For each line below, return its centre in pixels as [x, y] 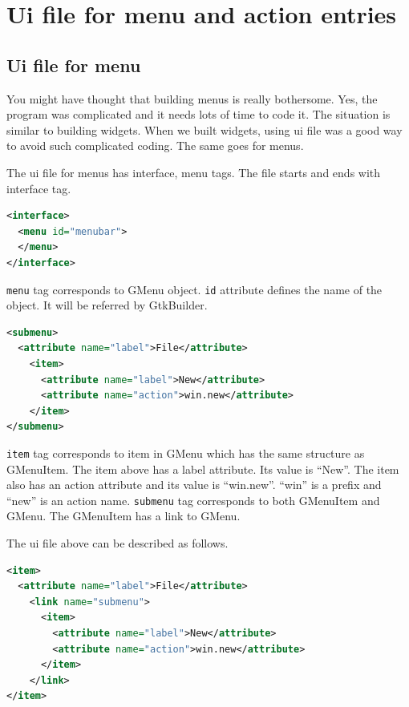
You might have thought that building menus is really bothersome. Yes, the [192, 98]
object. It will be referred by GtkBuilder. [107, 305]
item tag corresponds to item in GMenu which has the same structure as [186, 452]
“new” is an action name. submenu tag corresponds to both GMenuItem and [193, 500]
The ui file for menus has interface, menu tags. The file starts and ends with [194, 172]
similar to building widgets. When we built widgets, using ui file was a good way [204, 129]
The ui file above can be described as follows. [117, 543]
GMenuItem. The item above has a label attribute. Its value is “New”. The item [203, 469]
